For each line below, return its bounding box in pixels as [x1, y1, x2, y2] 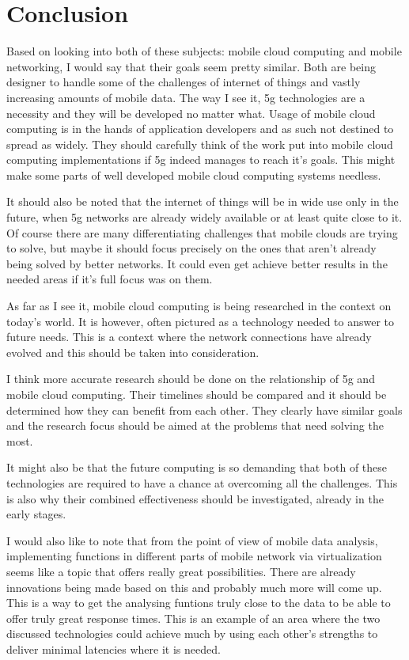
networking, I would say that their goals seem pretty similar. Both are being [6, 58, 376, 74]
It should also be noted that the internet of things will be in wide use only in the [6, 193, 399, 210]
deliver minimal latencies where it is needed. [6, 640, 221, 657]
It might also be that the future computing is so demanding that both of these [6, 459, 388, 476]
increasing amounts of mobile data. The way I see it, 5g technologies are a [6, 89, 365, 105]
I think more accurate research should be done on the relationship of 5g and [6, 370, 375, 387]
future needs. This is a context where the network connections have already [6, 328, 372, 345]
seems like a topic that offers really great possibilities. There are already [6, 563, 356, 579]
